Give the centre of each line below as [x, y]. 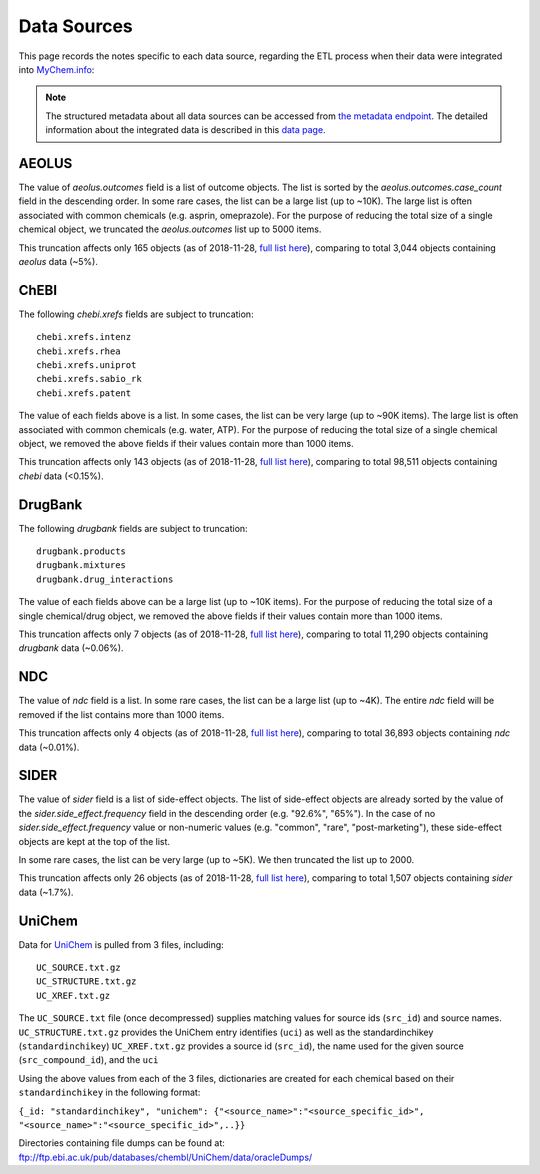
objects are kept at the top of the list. [94, 841]
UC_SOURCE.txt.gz [78, 968]
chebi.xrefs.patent [84, 393]
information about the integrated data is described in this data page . [185, 130]
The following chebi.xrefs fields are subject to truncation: [136, 314]
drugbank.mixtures [81, 565]
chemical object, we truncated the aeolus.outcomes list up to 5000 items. [170, 229]
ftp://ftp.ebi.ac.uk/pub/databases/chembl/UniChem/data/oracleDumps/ [165, 1157]
